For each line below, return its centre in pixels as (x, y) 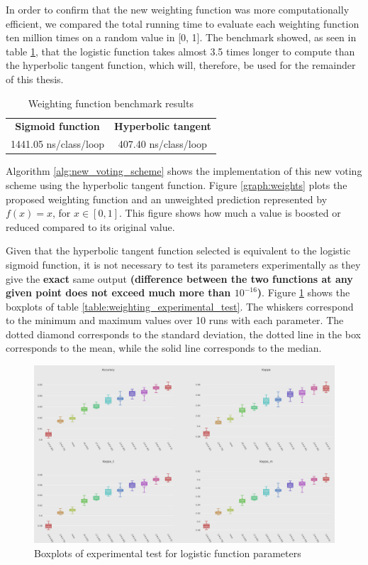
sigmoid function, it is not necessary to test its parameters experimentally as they (183, 264)
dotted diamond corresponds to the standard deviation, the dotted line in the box (183, 334)
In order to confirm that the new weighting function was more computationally (178, 9)
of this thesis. (35, 79)
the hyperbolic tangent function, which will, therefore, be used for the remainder (181, 65)
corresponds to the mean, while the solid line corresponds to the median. (164, 348)
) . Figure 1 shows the (303, 292)
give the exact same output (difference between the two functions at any (179, 278)
